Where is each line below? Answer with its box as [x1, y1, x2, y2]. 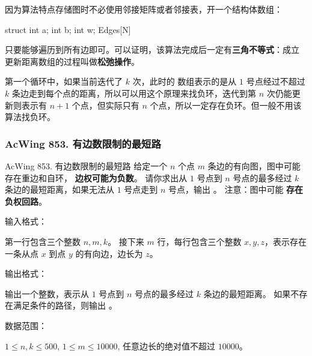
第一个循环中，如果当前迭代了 [5, 75, 123, 88]
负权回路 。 [5, 195, 47, 207]
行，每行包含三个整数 [157, 235, 242, 247]
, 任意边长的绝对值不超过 [117, 339, 215, 352]
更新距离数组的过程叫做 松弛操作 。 [5, 55, 139, 67]
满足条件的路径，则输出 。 [13, 299, 117, 312]
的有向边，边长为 [75, 247, 143, 259]
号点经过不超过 [246, 75, 305, 88]
